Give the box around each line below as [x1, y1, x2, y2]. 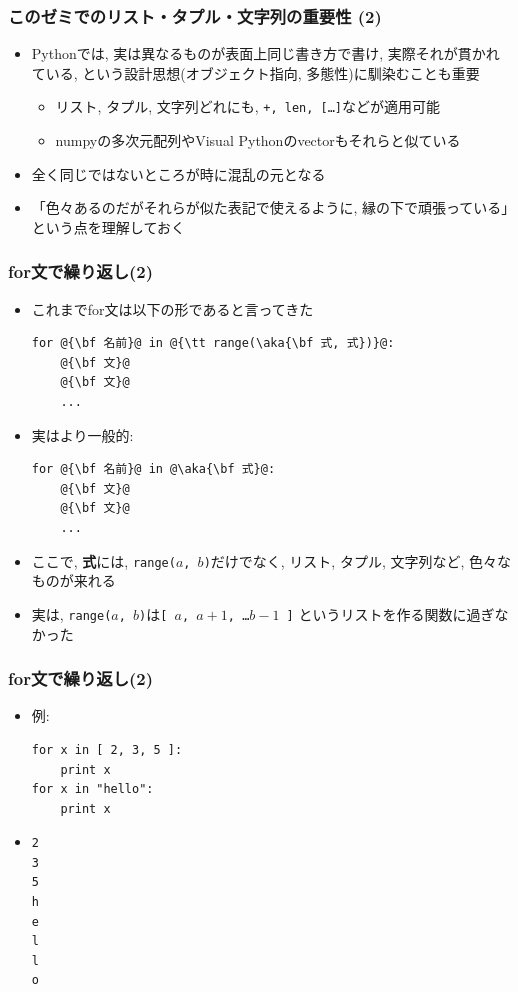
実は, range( [31, 603, 112, 624]
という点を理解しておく [31, 216, 185, 237]
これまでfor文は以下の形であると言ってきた [31, 298, 314, 319]
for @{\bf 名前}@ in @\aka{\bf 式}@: [31, 462, 276, 477]
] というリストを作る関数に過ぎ [286, 603, 495, 624]
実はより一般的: [31, 424, 134, 445]
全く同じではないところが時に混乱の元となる [31, 163, 326, 184]
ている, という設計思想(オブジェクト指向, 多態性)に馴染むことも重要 [31, 62, 480, 83]
